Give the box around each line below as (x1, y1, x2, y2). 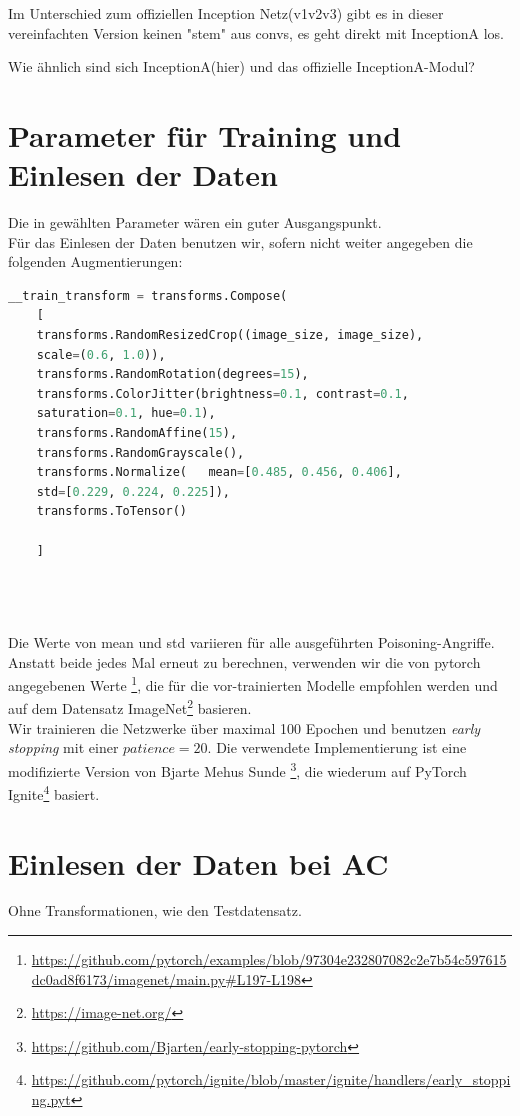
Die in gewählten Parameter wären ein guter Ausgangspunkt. (8, 212, 382, 233)
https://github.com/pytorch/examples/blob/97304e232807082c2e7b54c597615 (31, 949, 507, 970)
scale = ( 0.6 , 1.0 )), (36, 347, 166, 362)
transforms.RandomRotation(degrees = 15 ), (36, 367, 309, 382)
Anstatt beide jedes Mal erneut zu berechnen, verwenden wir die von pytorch (8, 651, 481, 672)
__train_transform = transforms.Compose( (8, 288, 288, 303)
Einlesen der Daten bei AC (8, 842, 389, 883)
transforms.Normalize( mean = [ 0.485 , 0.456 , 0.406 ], (36, 465, 402, 480)
